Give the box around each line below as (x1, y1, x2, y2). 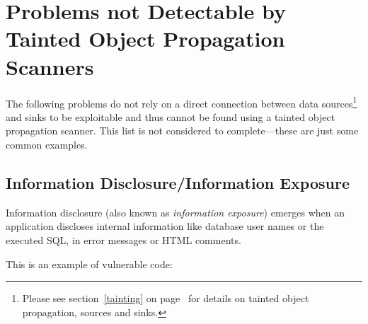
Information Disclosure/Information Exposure (6, 171, 350, 193)
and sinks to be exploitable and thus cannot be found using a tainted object (6, 109, 335, 124)
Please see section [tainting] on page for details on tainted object (22, 291, 309, 306)
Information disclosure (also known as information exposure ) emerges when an (6, 204, 345, 219)
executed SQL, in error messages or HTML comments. (6, 232, 241, 247)
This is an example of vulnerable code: (6, 256, 173, 271)
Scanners (6, 52, 94, 81)
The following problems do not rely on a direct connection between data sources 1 (6, 93, 357, 110)
